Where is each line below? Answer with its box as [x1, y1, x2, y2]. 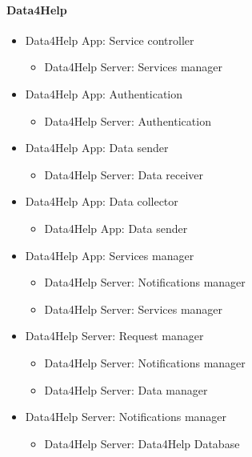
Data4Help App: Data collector [25, 193, 178, 210]
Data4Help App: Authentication [25, 85, 183, 102]
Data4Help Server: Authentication [44, 112, 211, 129]
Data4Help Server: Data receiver [44, 166, 204, 182]
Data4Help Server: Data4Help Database [44, 435, 240, 451]
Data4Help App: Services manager [25, 247, 194, 263]
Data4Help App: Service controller [25, 31, 194, 48]
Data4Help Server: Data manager [44, 381, 208, 398]
